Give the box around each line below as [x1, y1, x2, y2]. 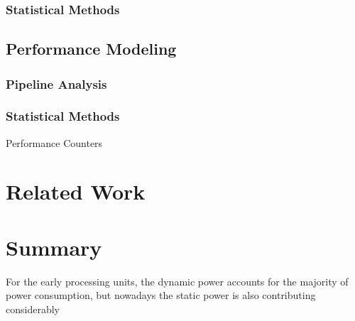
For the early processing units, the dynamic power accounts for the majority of [6, 273, 349, 288]
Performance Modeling [6, 38, 177, 60]
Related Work [6, 177, 146, 206]
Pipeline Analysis [6, 75, 107, 92]
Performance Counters [6, 135, 103, 150]
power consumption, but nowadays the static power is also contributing [6, 288, 316, 303]
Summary [6, 232, 102, 261]
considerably [6, 301, 60, 316]
